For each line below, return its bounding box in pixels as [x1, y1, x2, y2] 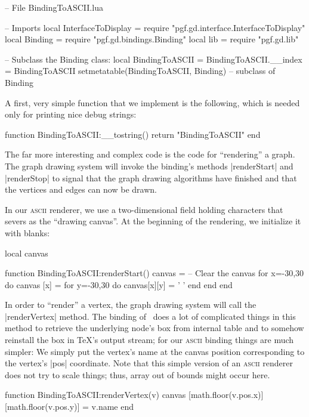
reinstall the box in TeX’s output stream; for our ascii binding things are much [5, 333, 294, 346]
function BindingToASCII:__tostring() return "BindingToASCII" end [5, 128, 261, 140]
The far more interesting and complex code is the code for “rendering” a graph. [5, 148, 295, 160]
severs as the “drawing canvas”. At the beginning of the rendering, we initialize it [5, 215, 301, 227]
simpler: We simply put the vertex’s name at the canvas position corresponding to [5, 345, 305, 357]
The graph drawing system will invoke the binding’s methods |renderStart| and [5, 159, 293, 172]
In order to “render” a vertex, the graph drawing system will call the [5, 298, 257, 311]
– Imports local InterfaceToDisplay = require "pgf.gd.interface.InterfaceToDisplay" [5, 21, 305, 33]
